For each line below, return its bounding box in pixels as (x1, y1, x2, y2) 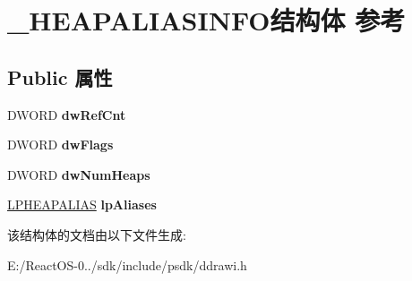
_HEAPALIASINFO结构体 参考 (7, 2, 406, 38)
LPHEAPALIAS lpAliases (7, 195, 157, 214)
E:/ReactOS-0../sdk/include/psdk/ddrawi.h (7, 255, 247, 274)
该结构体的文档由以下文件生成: (7, 225, 186, 243)
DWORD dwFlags (7, 135, 114, 154)
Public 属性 (7, 63, 113, 90)
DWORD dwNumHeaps (7, 165, 150, 183)
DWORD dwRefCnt (7, 105, 126, 123)
